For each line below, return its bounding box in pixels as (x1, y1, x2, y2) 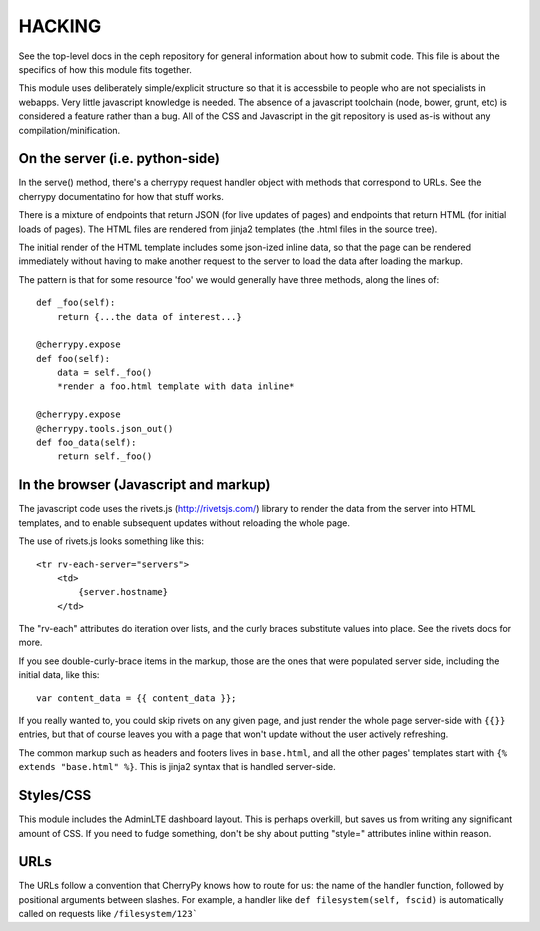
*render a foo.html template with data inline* (56, 381, 295, 392)
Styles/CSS (18, 787, 92, 804)
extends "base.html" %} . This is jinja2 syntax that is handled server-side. (18, 761, 337, 773)
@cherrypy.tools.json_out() (36, 423, 174, 434)
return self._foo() (56, 451, 153, 462)
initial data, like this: (18, 669, 100, 681)
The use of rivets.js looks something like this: (18, 535, 205, 547)
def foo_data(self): (36, 437, 137, 449)
